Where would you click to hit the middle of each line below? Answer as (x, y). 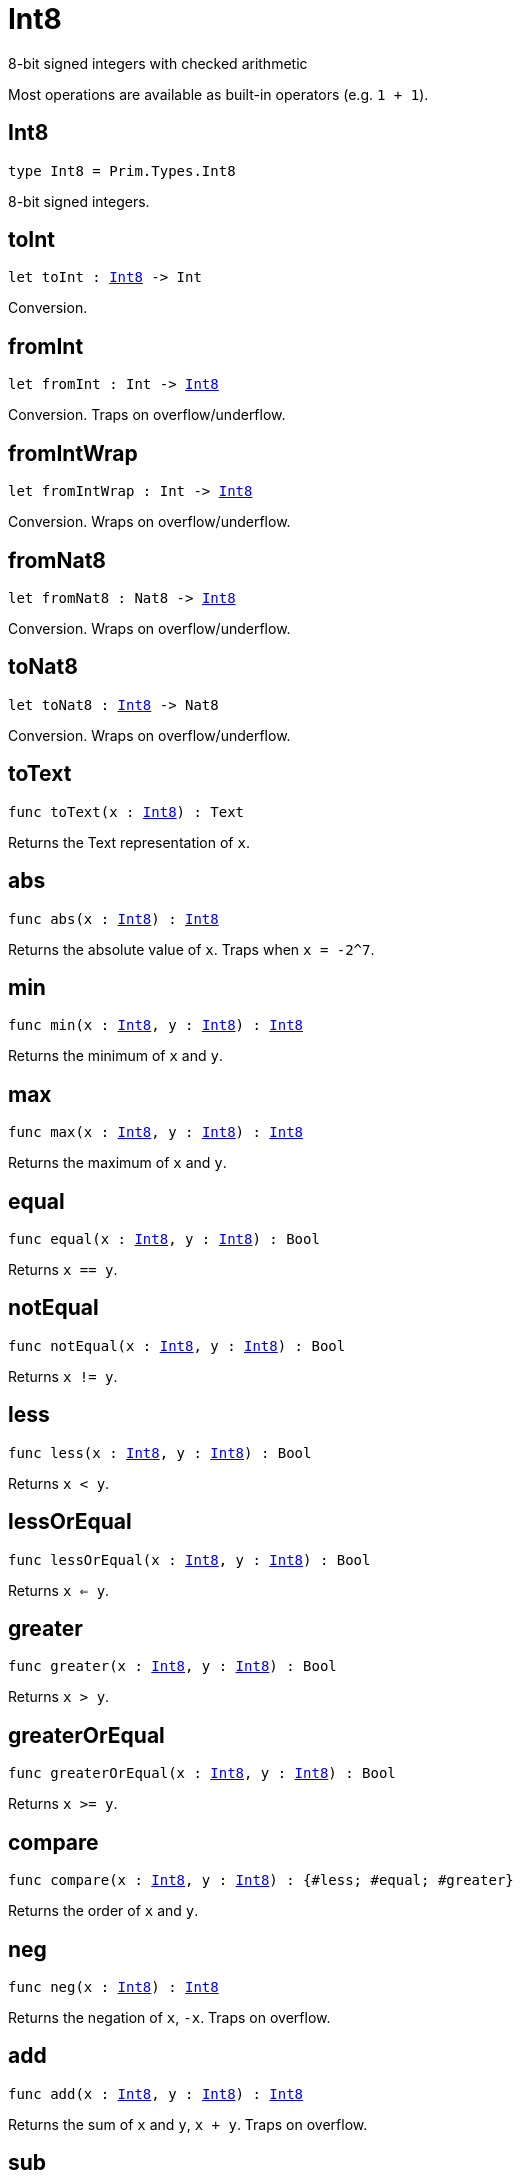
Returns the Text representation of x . (129, 842)
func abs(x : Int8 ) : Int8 (113, 918)
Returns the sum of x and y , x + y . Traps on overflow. (188, 2124)
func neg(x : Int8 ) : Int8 (113, 1986)
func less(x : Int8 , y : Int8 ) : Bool (160, 1452)
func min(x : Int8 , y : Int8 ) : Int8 (156, 1025)
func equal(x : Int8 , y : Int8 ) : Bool (164, 1239)
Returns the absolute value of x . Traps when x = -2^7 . (191, 949)
